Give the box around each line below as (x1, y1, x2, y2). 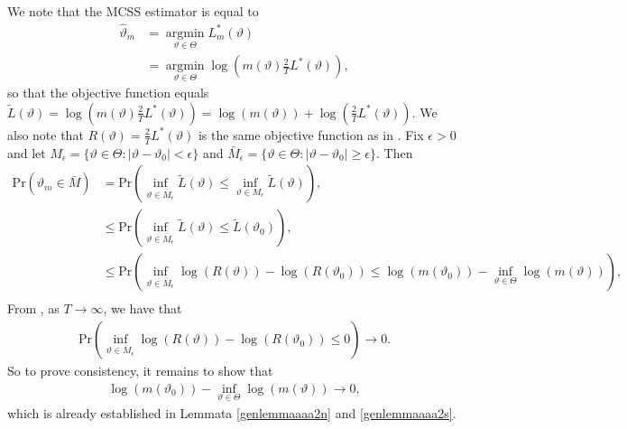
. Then (375, 143, 413, 162)
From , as (7, 299, 60, 318)
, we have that (103, 299, 182, 318)
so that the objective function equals (7, 83, 209, 102)
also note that (7, 125, 84, 144)
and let (7, 143, 46, 162)
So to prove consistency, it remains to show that (7, 361, 273, 380)
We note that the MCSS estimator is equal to (7, 2, 259, 20)
